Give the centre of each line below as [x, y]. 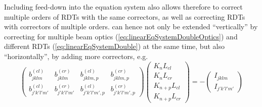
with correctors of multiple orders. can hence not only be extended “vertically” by [131, 26]
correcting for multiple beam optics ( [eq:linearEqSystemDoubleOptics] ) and [121, 36]
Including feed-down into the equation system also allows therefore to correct [123, 7]
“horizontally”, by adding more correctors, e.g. [76, 56]
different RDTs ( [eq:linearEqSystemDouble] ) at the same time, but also [114, 46]
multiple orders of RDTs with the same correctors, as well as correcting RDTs [125, 16]
